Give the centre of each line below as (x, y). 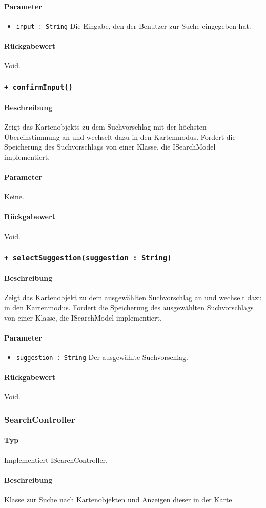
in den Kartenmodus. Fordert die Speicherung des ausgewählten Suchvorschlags (129, 307)
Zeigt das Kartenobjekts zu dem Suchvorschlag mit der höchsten (105, 127)
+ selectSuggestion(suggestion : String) (88, 258)
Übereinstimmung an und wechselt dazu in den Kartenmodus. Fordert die (120, 136)
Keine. (14, 196)
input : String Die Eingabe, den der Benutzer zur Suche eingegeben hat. (134, 25)
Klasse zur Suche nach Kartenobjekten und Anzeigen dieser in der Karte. (119, 500)
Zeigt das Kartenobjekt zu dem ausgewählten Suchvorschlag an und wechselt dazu (133, 297)
